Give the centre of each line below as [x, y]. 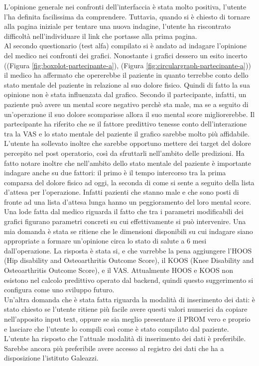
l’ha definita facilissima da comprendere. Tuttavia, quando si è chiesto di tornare [127, 16]
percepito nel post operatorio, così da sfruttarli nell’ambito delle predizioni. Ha [124, 153]
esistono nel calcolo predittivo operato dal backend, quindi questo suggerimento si [129, 280]
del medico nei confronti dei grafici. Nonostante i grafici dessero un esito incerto [126, 55]
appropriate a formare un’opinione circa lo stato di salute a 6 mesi [105, 241]
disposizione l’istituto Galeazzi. [51, 358]
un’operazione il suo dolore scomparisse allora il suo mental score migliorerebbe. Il [129, 114]
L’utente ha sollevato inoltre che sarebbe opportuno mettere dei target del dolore [128, 143]
